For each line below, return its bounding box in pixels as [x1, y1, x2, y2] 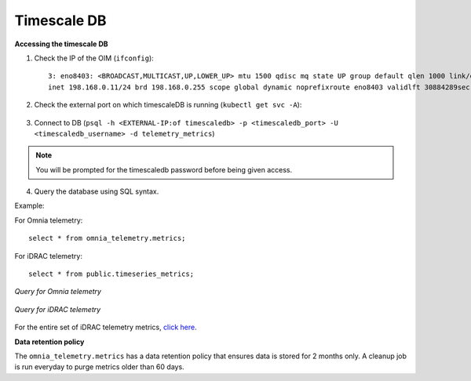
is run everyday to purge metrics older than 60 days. [14, 362, 184, 372]
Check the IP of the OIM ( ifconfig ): [34, 53, 155, 63]
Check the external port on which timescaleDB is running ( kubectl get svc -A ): [34, 100, 302, 110]
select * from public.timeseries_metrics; [28, 270, 195, 278]
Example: [14, 201, 45, 211]
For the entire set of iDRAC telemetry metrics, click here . [14, 322, 197, 332]
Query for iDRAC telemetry [14, 304, 101, 314]
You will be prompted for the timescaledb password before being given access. [35, 165, 293, 174]
